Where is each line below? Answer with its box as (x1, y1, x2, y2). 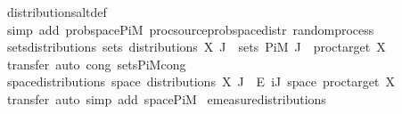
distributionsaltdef (6, 3, 107, 20)
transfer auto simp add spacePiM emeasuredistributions (6, 89, 326, 108)
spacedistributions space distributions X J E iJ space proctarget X (6, 72, 395, 91)
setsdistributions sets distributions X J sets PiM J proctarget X (6, 37, 386, 56)
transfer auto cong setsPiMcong (6, 54, 186, 73)
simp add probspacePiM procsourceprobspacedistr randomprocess (6, 20, 374, 38)
